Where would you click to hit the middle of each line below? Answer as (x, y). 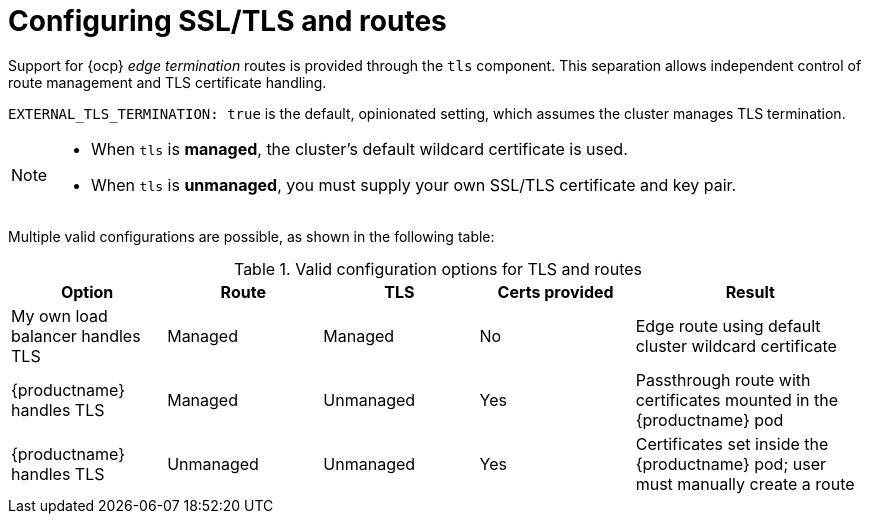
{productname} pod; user (730, 463)
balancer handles (76, 335)
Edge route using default (728, 325)
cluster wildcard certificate (736, 345)
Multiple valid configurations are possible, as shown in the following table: (251, 236)
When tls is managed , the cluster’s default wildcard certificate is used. (359, 148)
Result (750, 291)
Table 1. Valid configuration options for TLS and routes (438, 268)
